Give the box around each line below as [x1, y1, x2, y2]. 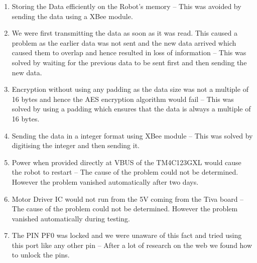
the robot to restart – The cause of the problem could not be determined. [12, 167, 238, 177]
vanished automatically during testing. [12, 213, 130, 223]
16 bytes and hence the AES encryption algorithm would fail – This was [12, 93, 234, 104]
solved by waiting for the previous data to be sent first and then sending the [12, 57, 247, 67]
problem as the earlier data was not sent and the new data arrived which [12, 37, 236, 48]
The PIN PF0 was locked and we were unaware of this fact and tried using [12, 230, 242, 240]
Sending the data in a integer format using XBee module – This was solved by [12, 130, 253, 141]
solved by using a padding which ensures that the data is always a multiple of [12, 103, 251, 114]
